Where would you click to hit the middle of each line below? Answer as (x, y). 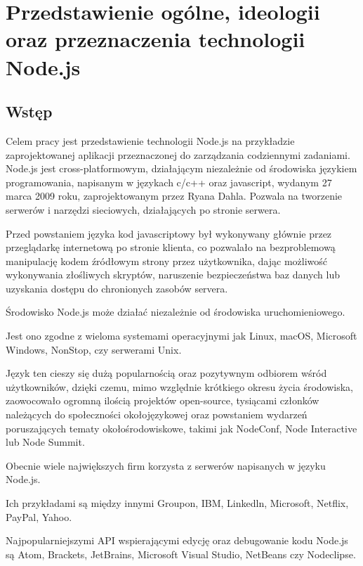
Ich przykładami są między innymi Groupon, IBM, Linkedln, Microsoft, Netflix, (177, 503)
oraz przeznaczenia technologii (156, 39)
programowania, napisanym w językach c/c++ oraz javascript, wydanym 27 (169, 182)
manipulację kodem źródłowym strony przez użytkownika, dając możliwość (167, 261)
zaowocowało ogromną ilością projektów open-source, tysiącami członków (163, 400)
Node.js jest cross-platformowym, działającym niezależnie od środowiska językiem (181, 168)
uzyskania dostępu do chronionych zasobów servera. (117, 288)
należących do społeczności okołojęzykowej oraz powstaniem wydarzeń (157, 414)
